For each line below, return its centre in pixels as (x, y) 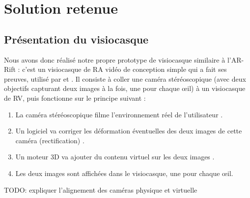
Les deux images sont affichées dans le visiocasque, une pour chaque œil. (124, 173)
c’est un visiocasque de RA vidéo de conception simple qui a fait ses (125, 69)
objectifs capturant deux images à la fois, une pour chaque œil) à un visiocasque (125, 88)
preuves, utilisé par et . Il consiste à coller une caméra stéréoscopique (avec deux (125, 78)
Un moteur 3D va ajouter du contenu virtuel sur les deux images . (115, 157)
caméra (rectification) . (50, 140)
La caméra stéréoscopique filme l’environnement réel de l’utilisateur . (119, 114)
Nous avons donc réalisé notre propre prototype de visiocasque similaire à (115, 59)
